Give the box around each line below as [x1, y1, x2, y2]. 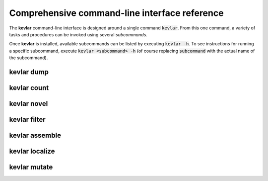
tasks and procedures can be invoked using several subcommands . [9, 31, 147, 37]
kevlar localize [9, 147, 55, 155]
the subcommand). [9, 55, 48, 61]
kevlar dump [9, 68, 49, 76]
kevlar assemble [9, 131, 62, 139]
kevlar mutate [9, 163, 53, 172]
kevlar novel [9, 99, 48, 108]
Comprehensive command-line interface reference [9, 7, 224, 18]
